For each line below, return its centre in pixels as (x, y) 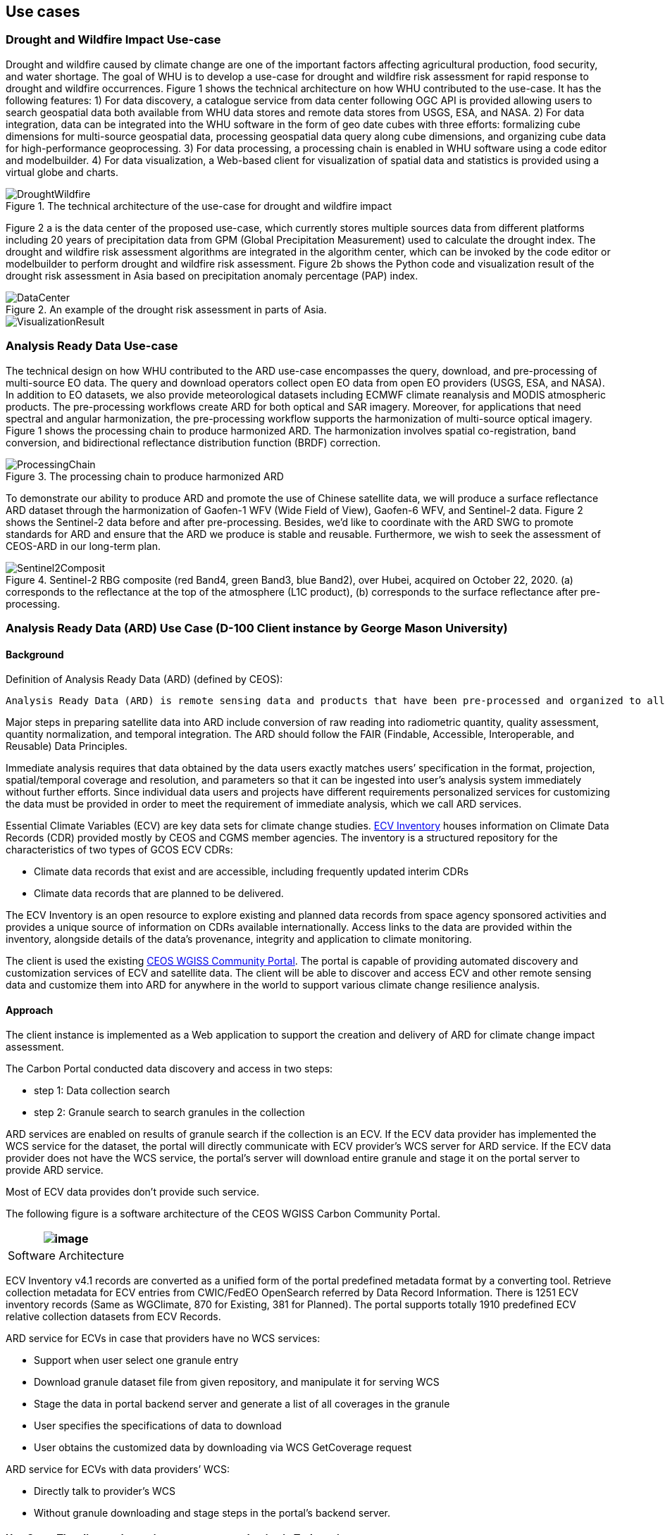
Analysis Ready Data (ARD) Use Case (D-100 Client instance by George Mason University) (257, 628)
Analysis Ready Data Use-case (92, 346)
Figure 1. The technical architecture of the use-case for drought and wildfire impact (199, 206)
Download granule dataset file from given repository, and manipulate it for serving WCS (237, 1382)
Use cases (43, 12)
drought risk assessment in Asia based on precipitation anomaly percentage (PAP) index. (212, 275)
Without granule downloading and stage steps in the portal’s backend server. (212, 1513)
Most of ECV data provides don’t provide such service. (133, 1192)
